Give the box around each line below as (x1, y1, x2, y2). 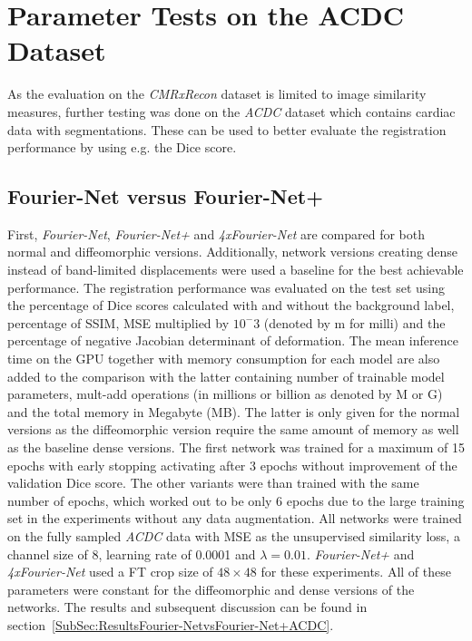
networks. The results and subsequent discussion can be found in (7, 597, 368, 617)
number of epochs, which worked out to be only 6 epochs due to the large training (7, 490, 465, 510)
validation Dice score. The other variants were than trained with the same (7, 473, 419, 492)
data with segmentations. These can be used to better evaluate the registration (7, 120, 447, 139)
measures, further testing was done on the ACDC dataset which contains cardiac (7, 102, 456, 121)
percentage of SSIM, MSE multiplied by (7, 313, 230, 332)
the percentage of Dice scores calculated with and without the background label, (7, 296, 455, 315)
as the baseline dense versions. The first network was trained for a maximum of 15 (7, 438, 465, 457)
